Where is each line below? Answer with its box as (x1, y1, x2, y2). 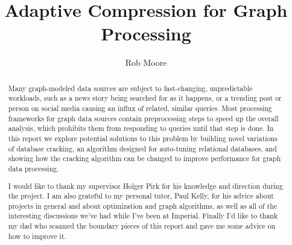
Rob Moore (125, 56, 167, 69)
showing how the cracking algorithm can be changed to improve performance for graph (8, 153, 281, 164)
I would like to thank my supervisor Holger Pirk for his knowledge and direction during (8, 180, 283, 191)
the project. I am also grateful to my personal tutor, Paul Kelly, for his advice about (8, 191, 274, 201)
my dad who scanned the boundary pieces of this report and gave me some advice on (8, 221, 276, 231)
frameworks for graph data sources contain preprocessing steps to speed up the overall (8, 113, 279, 123)
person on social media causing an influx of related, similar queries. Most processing (8, 103, 272, 113)
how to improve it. (8, 231, 66, 241)
